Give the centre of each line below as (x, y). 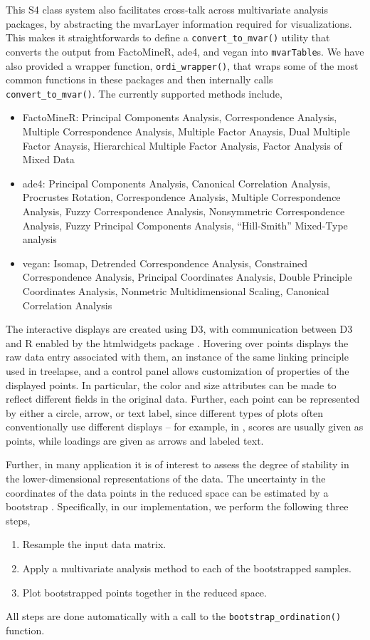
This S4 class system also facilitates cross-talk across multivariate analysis (167, 9)
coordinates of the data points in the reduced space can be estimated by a (167, 492)
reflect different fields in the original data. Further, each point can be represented (183, 399)
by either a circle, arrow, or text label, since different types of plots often (165, 412)
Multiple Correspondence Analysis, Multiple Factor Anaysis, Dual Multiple (186, 131)
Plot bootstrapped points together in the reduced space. (144, 592)
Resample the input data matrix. (94, 544)
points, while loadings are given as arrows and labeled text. (135, 440)
